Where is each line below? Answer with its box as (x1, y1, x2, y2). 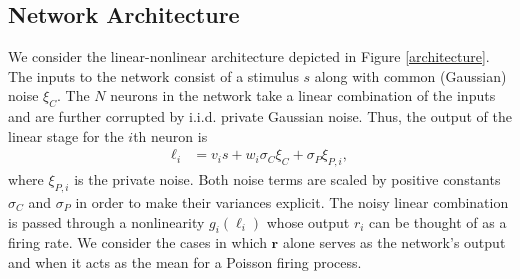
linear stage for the (8, 125, 124, 146)
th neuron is (133, 125, 208, 146)
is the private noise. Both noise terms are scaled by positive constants (74, 169, 501, 190)
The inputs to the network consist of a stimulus (8, 65, 299, 86)
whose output (266, 211, 350, 232)
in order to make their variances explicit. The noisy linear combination (75, 192, 509, 212)
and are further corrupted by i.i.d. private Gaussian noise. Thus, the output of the (8, 106, 512, 127)
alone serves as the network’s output (282, 232, 506, 253)
